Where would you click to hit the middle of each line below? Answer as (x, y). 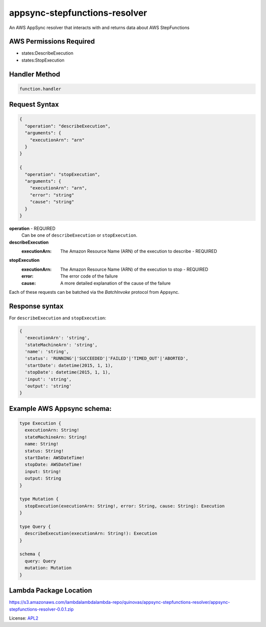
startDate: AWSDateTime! (55, 457)
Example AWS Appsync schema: (60, 408)
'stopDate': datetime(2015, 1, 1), (68, 372)
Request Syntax (34, 105)
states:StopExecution (43, 60)
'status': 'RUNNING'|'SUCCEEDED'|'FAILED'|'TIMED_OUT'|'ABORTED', (107, 359)
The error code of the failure (89, 276)
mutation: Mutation (48, 568)
